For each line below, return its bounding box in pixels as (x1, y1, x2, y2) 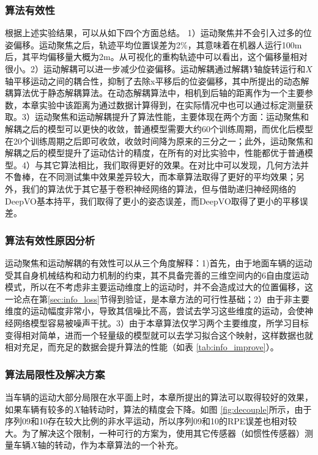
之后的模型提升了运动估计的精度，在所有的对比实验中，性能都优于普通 (21, 146, 305, 159)
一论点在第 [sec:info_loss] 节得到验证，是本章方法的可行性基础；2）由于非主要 (5, 292, 310, 305)
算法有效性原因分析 (5, 232, 95, 247)
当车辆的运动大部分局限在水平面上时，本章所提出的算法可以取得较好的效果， (5, 390, 313, 403)
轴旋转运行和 (254, 62, 306, 75)
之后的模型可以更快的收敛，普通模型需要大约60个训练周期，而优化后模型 (21, 122, 313, 135)
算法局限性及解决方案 (5, 366, 105, 382)
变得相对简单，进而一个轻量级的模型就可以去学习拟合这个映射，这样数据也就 (5, 328, 313, 341)
